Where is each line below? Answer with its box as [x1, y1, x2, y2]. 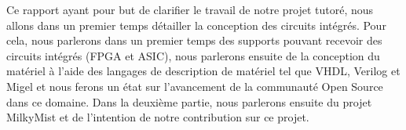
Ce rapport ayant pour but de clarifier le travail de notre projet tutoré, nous [6, 2, 374, 17]
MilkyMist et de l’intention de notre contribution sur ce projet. [6, 109, 309, 125]
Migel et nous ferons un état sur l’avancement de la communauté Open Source [6, 78, 383, 94]
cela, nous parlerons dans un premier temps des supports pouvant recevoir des [6, 32, 382, 49]
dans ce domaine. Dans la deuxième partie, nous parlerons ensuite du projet [6, 93, 372, 110]
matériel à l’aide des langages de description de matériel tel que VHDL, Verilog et [6, 63, 401, 79]
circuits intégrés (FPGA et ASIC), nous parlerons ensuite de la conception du [6, 47, 380, 63]
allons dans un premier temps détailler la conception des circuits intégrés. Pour [6, 16, 386, 33]
